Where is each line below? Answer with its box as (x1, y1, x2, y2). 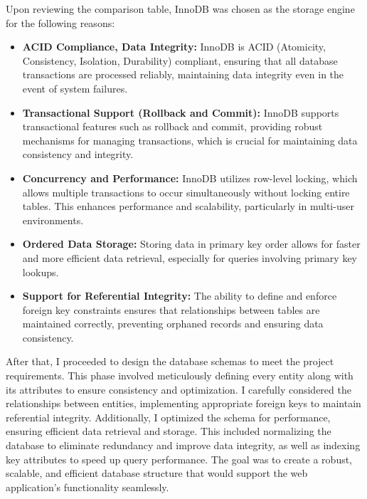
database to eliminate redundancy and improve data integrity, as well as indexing (6, 438, 361, 453)
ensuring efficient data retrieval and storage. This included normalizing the (6, 424, 331, 438)
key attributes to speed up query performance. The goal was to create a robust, (6, 451, 353, 466)
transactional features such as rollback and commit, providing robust (22, 119, 323, 134)
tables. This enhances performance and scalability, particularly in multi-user (22, 199, 354, 214)
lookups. (22, 264, 59, 279)
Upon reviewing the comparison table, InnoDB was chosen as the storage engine (6, 1, 355, 16)
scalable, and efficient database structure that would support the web (6, 466, 308, 480)
